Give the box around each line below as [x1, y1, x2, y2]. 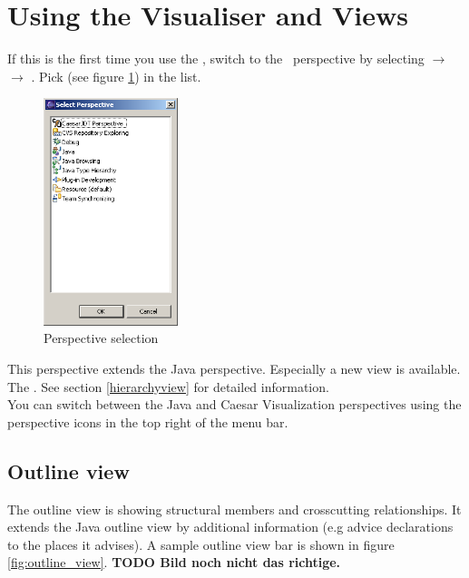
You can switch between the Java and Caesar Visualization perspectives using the [7, 395, 462, 414]
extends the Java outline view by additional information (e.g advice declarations [7, 517, 454, 536]
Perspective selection [44, 328, 159, 348]
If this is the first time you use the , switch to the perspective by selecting [7, 49, 425, 68]
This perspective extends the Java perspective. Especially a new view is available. [7, 359, 461, 378]
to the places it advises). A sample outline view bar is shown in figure [7, 534, 395, 554]
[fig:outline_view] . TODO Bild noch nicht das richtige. [7, 553, 341, 572]
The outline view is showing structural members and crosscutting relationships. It [7, 499, 462, 518]
